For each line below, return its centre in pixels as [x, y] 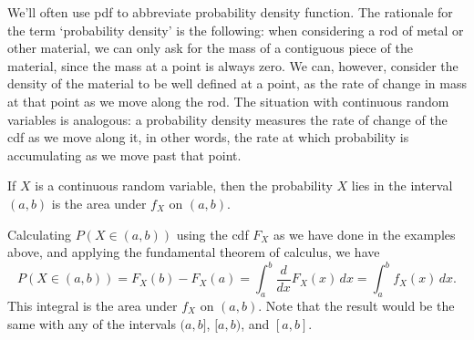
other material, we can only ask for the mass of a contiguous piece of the [210, 48]
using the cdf [212, 234]
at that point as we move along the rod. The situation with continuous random [228, 101]
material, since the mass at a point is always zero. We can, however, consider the [233, 65]
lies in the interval [402, 185]
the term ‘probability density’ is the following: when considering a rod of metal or [236, 30]
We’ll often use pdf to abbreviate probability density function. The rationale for [230, 12]
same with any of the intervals [92, 323]
